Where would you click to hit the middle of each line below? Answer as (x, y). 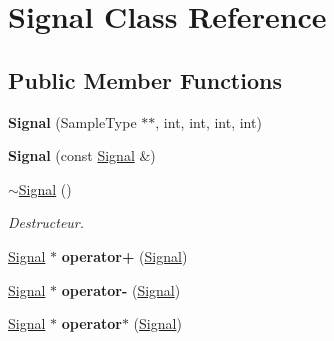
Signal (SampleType (72, 121)
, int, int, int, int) (208, 121)
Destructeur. (46, 222)
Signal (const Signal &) (82, 155)
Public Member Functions (145, 79)
